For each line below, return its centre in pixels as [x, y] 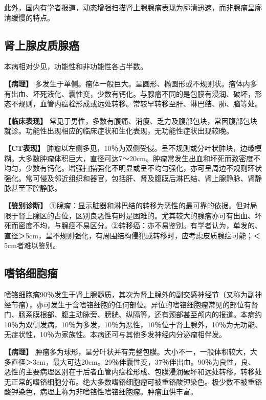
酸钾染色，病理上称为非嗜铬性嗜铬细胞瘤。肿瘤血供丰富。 [101, 392]
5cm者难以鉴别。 [32, 245]
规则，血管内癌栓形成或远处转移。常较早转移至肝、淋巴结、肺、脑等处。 [140, 104]
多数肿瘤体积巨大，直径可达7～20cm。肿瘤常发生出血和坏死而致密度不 [143, 158]
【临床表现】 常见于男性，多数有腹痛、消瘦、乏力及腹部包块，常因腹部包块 [131, 120]
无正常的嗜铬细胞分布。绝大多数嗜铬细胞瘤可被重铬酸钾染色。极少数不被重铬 [133, 381]
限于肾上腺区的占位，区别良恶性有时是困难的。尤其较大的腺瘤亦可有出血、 [129, 215]
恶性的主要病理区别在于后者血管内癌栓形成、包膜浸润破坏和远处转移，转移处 [133, 372]
